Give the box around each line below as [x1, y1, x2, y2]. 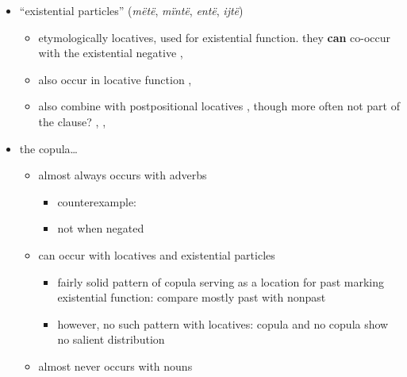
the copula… [19, 140, 78, 156]
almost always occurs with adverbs [38, 167, 207, 183]
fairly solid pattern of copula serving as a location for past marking [57, 273, 384, 290]
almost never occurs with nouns [38, 357, 193, 374]
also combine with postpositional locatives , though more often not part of [38, 98, 400, 114]
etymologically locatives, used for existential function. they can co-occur [38, 29, 391, 45]
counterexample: [57, 193, 136, 210]
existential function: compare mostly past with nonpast [57, 289, 326, 306]
